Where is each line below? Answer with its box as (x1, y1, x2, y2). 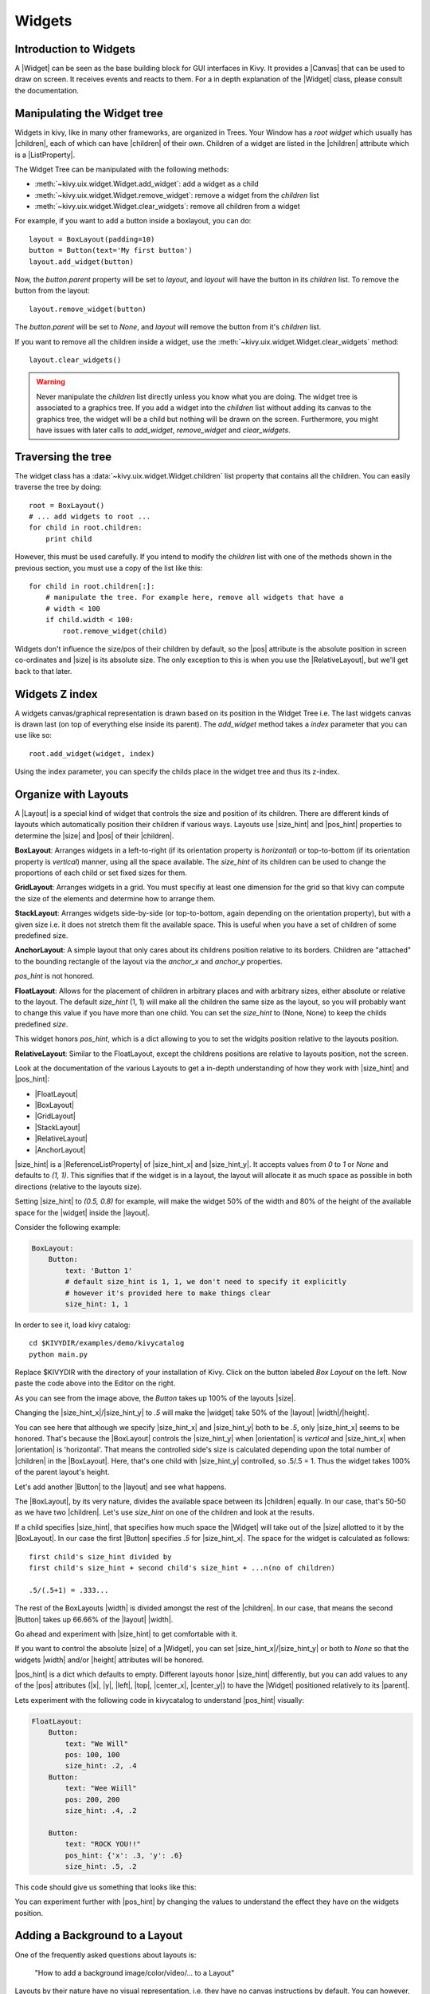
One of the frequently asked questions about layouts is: (14, 1950, 197, 1960)
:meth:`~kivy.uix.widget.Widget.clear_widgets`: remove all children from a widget (34, 202, 300, 211)
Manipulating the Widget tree (14, 106, 163, 120)
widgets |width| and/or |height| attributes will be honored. (14, 1655, 205, 1665)
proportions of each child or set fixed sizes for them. (14, 868, 187, 877)
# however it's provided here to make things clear (64, 1288, 272, 1298)
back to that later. (14, 666, 72, 676)
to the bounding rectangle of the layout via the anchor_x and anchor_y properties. (14, 956, 283, 966)
